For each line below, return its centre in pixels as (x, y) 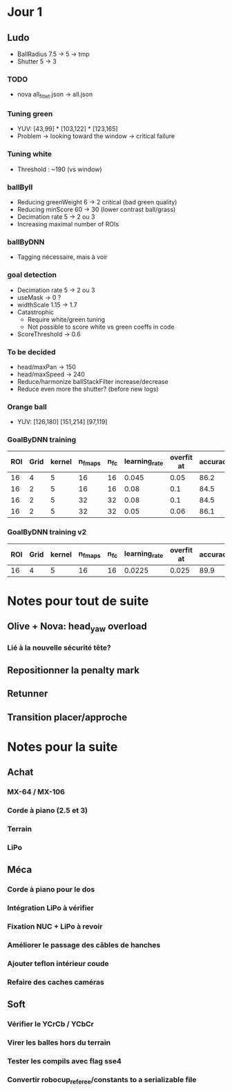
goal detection (32, 275)
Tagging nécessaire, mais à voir (62, 257)
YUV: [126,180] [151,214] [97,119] (62, 422)
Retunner (28, 694)
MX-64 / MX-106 (36, 792)
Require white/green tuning (66, 319)
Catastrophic (36, 312)
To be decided (31, 351)
